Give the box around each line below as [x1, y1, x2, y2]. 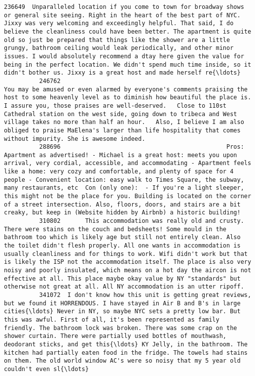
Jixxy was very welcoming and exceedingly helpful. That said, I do [4, 20, 234, 27]
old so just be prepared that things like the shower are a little [4, 36, 230, 43]
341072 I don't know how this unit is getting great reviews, [39, 291, 252, 298]
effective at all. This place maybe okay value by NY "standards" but [4, 275, 241, 282]
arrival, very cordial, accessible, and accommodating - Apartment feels [4, 160, 252, 167]
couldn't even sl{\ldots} [4, 365, 89, 373]
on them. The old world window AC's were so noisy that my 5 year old [4, 357, 241, 365]
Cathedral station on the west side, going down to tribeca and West [4, 110, 237, 118]
